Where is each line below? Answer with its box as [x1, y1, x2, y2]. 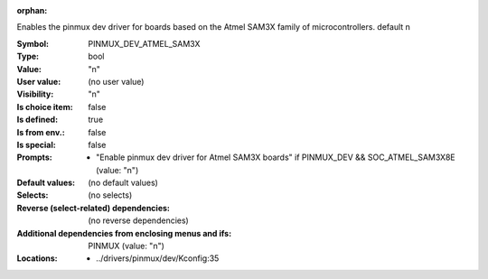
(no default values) [88, 177, 158, 189]
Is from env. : [16, 126, 65, 137]
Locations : [16, 253, 58, 264]
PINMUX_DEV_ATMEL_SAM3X [88, 38, 201, 49]
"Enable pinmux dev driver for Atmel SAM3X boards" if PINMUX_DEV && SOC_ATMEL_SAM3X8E [96, 152, 455, 163]
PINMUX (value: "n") [88, 240, 164, 252]
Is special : [16, 139, 56, 150]
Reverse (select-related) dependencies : [16, 202, 171, 213]
